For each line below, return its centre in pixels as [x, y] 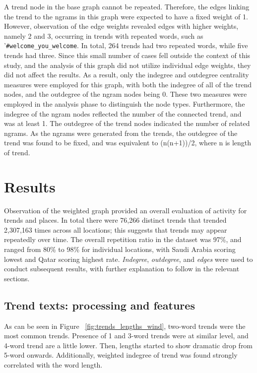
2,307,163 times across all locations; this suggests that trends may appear [116, 229]
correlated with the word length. [53, 365]
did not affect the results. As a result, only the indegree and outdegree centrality [127, 75]
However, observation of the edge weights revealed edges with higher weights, [121, 26]
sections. [17, 278]
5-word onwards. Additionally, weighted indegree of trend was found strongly [121, 355]
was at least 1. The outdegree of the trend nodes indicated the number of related [127, 123]
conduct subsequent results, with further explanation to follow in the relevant [122, 269]
